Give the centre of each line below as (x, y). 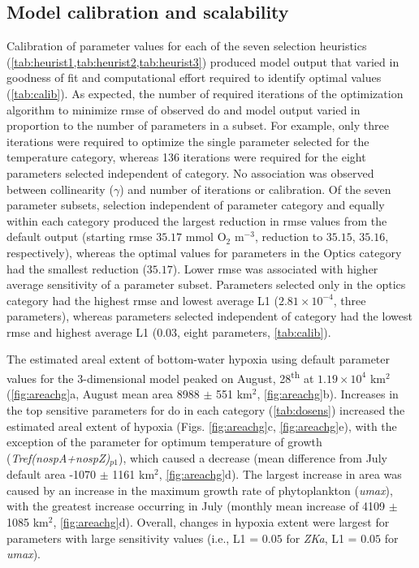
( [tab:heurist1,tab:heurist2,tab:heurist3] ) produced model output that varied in (203, 61)
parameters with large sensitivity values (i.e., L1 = (133, 538)
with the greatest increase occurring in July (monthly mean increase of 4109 (196, 506)
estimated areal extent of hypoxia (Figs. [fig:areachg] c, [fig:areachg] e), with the (202, 426)
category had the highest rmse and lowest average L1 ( (143, 300)
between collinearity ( (60, 189)
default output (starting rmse (80, 237)
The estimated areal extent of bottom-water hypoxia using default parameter (199, 359)
